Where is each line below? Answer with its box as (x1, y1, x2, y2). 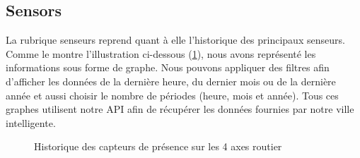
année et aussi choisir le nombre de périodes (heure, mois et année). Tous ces (6, 87, 339, 102)
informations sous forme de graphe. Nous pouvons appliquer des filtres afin (6, 60, 330, 75)
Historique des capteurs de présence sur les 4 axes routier (34, 139, 282, 154)
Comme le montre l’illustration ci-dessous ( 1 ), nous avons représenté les (6, 46, 316, 61)
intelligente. (6, 115, 56, 130)
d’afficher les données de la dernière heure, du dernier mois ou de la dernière (6, 73, 336, 88)
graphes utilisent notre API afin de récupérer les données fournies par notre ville (6, 102, 354, 116)
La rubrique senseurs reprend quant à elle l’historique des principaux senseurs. (6, 32, 345, 47)
